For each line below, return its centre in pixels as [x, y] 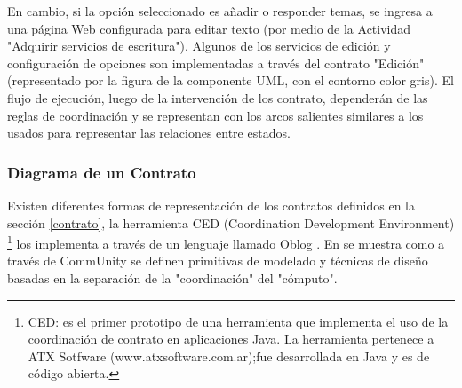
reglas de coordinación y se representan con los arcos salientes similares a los [215, 115]
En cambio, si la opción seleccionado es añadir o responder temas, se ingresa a [220, 11]
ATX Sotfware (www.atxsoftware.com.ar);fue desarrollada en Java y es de [229, 356]
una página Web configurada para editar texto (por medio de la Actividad [209, 28]
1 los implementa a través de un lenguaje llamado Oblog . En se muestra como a [226, 242]
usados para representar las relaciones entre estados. [149, 133]
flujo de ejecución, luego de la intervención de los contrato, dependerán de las [218, 97]
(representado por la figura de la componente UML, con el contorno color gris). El [231, 80]
